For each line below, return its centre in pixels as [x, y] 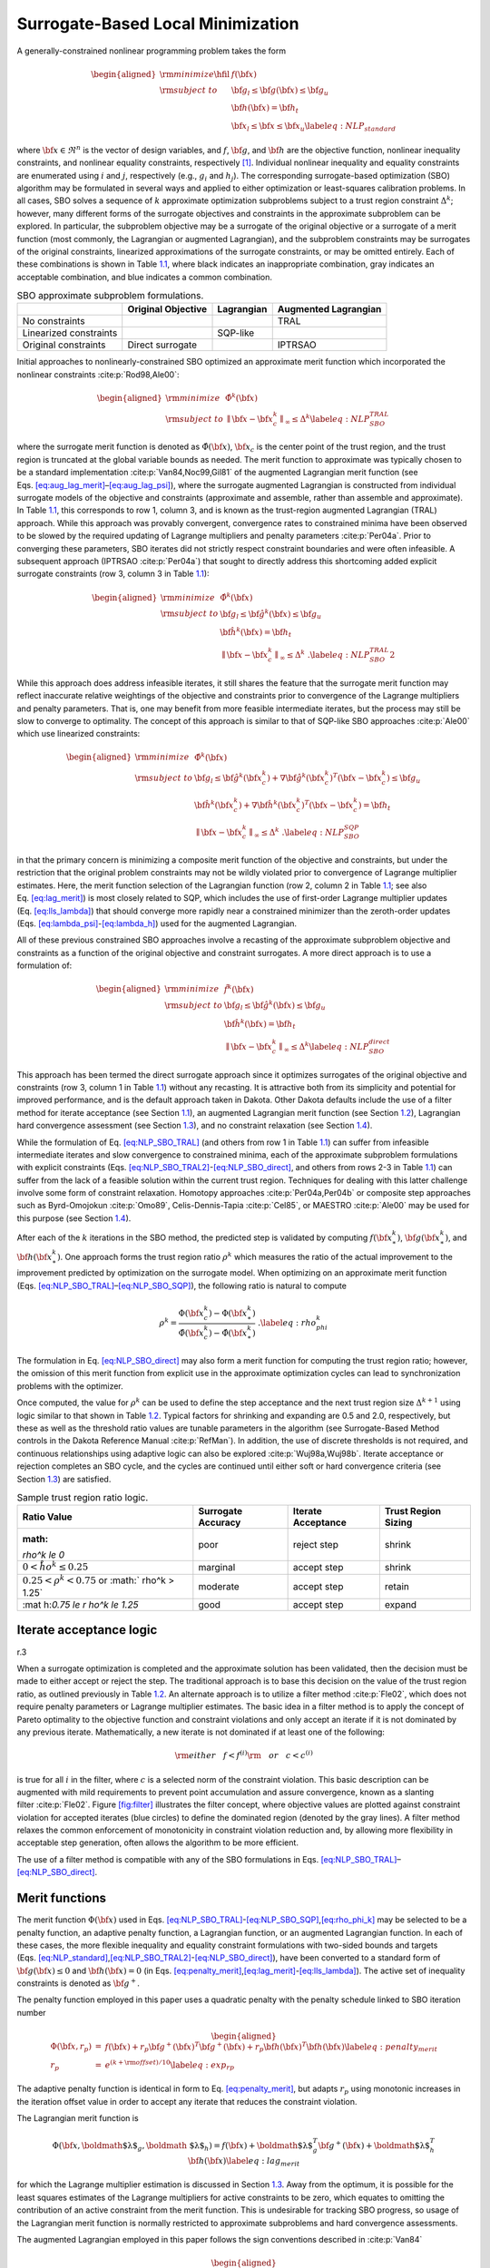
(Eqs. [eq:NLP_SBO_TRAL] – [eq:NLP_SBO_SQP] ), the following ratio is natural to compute [181, 1286]
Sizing [398, 1522]
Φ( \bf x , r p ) [71, 2048]
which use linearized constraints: [78, 734]
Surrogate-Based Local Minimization [158, 24]
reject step [316, 1545]
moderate [219, 1586]
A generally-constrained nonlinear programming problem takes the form [151, 51]
